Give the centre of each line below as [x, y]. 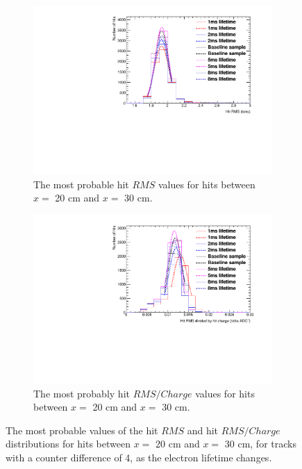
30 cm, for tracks [260, 444]
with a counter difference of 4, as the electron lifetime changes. [139, 457]
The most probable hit [81, 184]
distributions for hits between [68, 444]
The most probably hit [82, 393]
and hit [203, 430]
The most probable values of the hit [82, 430]
